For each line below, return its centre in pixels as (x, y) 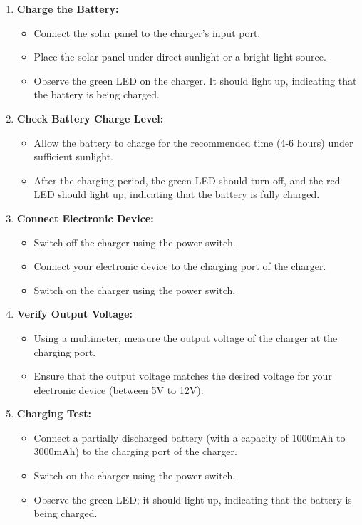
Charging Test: (54, 414)
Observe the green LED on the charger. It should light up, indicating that (195, 80)
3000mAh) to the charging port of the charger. (135, 451)
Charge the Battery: (68, 9)
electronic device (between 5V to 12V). (119, 389)
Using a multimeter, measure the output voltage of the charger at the (186, 337)
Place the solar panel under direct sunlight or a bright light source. (180, 57)
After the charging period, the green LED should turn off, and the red (187, 180)
